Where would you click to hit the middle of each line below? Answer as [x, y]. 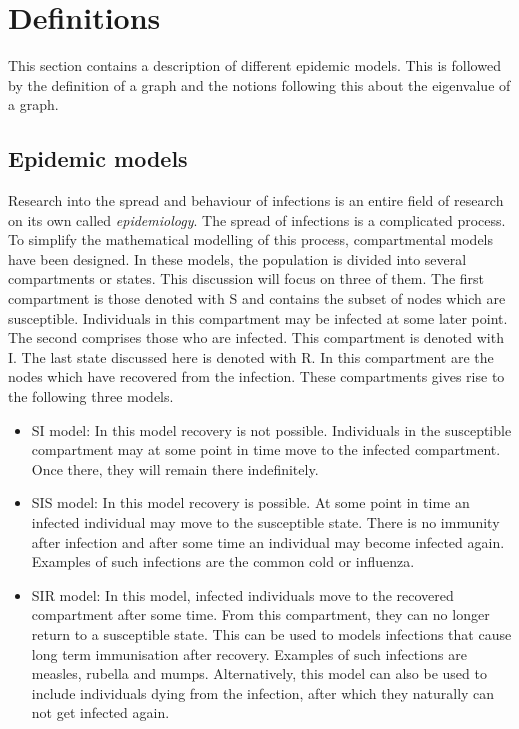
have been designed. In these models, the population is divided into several [237, 258]
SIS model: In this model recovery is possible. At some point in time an [250, 502]
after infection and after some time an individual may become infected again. [268, 541]
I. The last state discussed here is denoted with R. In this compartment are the [251, 356]
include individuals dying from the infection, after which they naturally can [263, 692]
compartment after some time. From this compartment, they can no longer [260, 614]
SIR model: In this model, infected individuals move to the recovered [242, 594]
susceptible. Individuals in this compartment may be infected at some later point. [258, 317]
